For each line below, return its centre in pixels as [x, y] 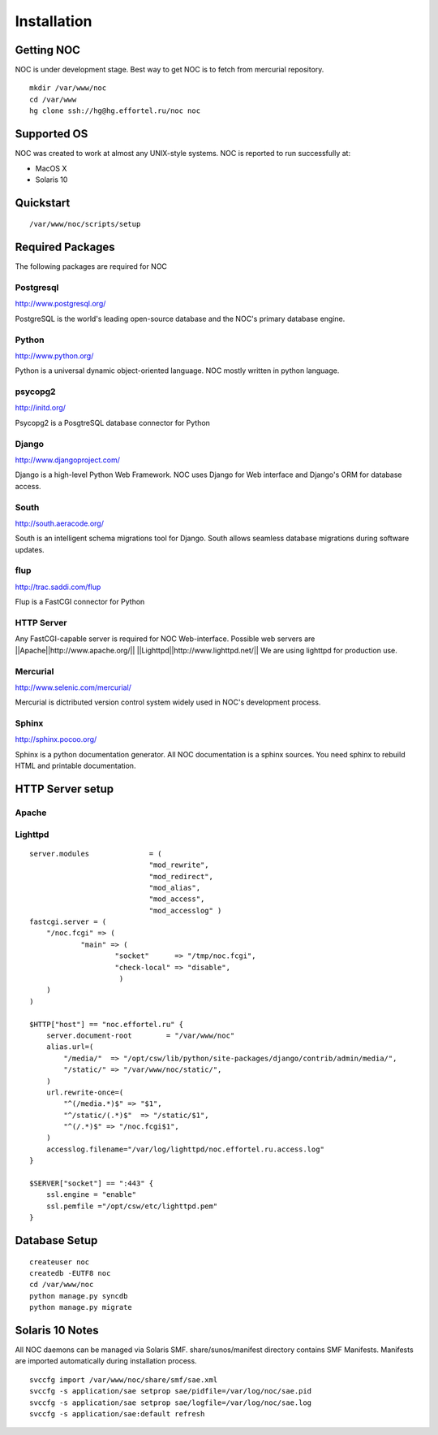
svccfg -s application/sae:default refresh [117, 1414]
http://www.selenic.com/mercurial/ [73, 687]
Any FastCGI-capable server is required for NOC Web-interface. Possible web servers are [165, 639]
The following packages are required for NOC [91, 267]
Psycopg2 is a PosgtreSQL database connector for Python [113, 423]
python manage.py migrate [81, 1307]
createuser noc [60, 1262]
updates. [30, 549]
